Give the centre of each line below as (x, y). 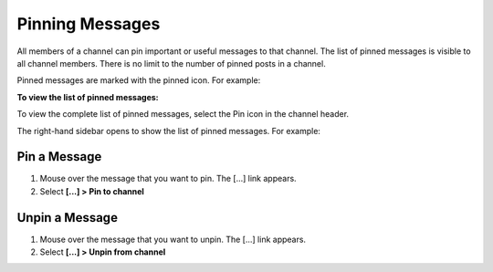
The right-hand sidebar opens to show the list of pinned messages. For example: (169, 131)
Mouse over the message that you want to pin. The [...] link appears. (168, 179)
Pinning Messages (89, 24)
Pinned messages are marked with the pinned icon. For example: (139, 80)
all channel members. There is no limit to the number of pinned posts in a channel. (171, 63)
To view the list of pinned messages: (88, 97)
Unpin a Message (68, 218)
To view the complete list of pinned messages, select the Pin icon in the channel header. (183, 114)
